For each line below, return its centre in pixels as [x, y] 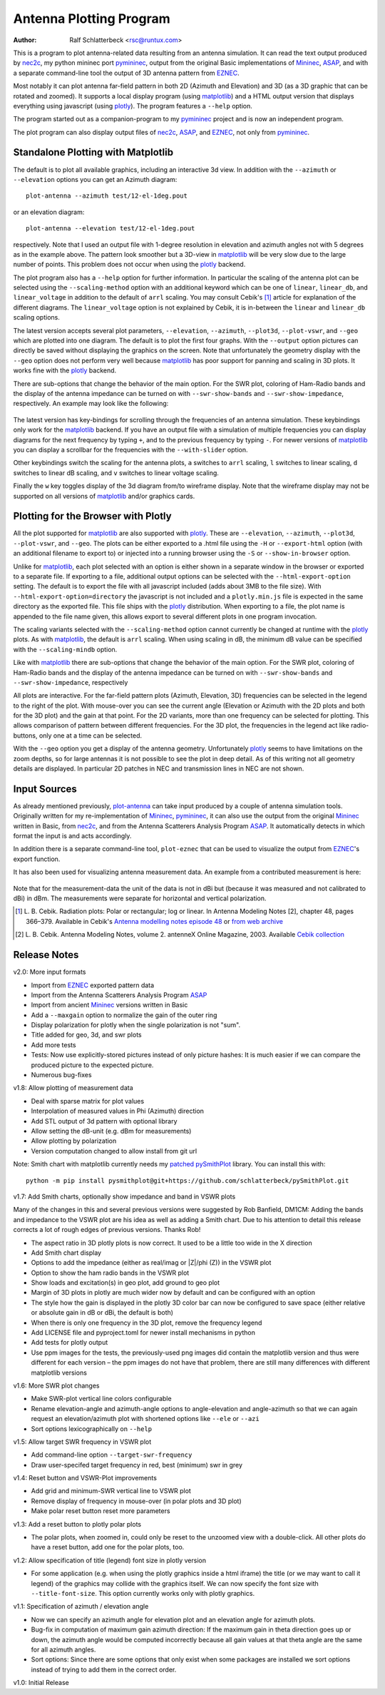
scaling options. [36, 317]
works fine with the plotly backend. [65, 370]
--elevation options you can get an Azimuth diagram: [95, 179]
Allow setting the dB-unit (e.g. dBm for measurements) [111, 1131]
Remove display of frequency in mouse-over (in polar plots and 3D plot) [136, 1501]
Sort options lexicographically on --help [92, 1429]
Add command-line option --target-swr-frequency [112, 1455]
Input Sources [45, 789]
